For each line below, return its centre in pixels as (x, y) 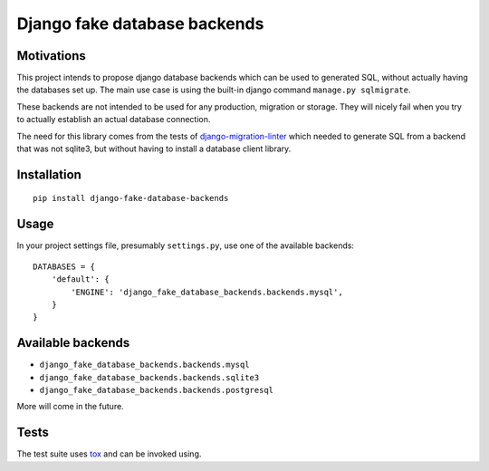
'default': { (80, 279)
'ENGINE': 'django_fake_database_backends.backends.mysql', (207, 292)
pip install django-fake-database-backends (131, 198)
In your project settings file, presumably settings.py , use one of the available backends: (186, 245)
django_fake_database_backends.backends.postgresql (157, 390)
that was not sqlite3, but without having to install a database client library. (154, 149)
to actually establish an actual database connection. (114, 120)
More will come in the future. (70, 407)
